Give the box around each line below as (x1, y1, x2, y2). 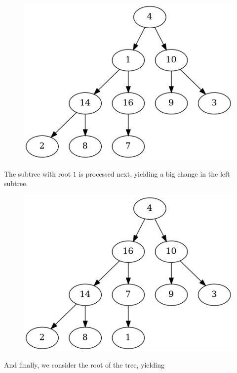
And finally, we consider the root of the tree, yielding (4, 360, 164, 370)
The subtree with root (4, 168, 71, 179)
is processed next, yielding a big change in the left (79, 168, 230, 179)
